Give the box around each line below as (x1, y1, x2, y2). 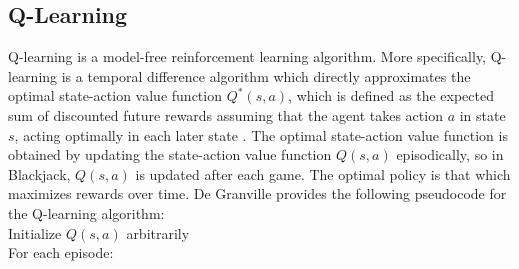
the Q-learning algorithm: (8, 202, 165, 223)
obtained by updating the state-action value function (8, 144, 332, 165)
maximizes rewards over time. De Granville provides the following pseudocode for (8, 183, 507, 204)
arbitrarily (126, 222, 190, 243)
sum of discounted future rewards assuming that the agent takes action (8, 104, 443, 125)
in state (459, 104, 506, 125)
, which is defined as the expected (288, 85, 494, 106)
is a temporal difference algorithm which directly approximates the (61, 65, 471, 86)
